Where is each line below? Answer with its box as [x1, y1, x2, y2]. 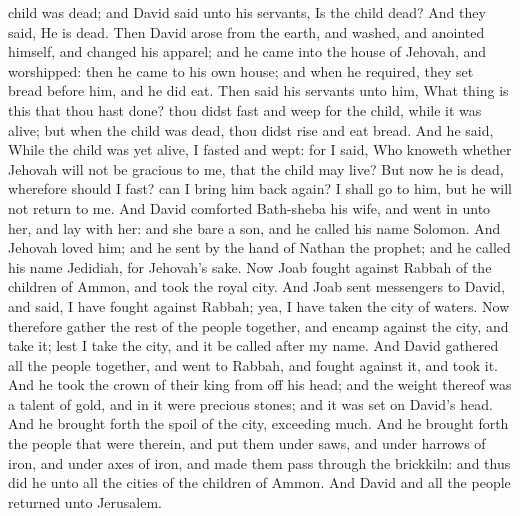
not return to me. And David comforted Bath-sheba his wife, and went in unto [8, 197, 491, 218]
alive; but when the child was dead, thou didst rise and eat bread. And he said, [8, 119, 494, 140]
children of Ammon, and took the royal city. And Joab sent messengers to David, [8, 276, 506, 297]
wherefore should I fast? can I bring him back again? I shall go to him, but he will [8, 178, 512, 199]
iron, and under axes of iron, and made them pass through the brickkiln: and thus [8, 452, 511, 473]
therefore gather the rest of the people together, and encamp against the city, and [8, 315, 509, 336]
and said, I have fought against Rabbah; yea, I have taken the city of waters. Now [8, 295, 510, 316]
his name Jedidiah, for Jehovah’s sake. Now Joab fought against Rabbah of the [8, 256, 492, 277]
